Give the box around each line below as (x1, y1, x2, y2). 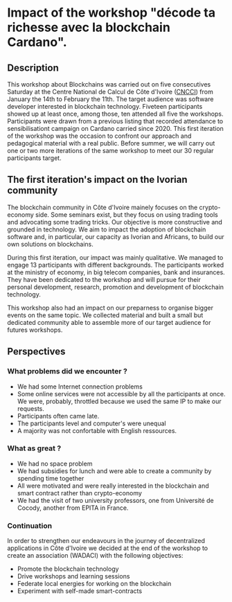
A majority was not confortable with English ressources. (17, 426, 177, 434)
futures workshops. (7, 326, 63, 334)
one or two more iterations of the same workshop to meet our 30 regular (7, 147, 214, 154)
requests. (17, 404, 45, 413)
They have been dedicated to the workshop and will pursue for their (7, 275, 201, 283)
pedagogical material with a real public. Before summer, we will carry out (7, 139, 215, 147)
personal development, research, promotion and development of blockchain (7, 283, 224, 291)
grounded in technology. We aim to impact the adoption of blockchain (7, 225, 206, 233)
